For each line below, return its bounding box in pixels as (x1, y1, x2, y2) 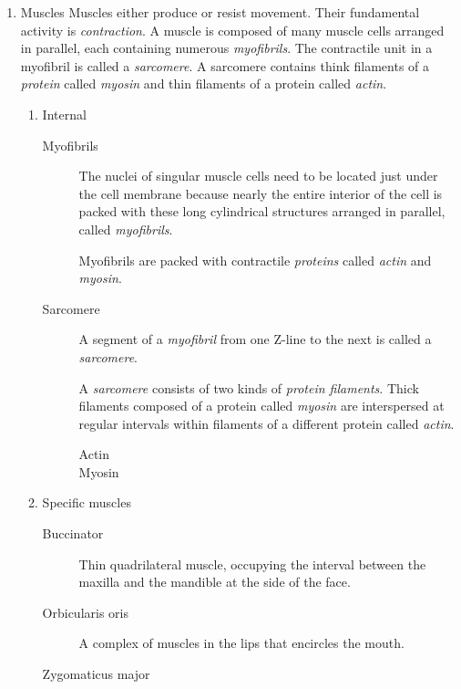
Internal (42, 104, 87, 123)
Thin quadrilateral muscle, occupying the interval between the (78, 554, 426, 573)
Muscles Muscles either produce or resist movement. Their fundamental (20, 3, 420, 21)
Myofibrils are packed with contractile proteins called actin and (78, 250, 432, 269)
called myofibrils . (78, 219, 173, 238)
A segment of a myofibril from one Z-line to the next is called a (78, 329, 432, 349)
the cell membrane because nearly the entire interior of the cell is (78, 183, 443, 203)
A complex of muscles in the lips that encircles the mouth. (78, 633, 405, 652)
